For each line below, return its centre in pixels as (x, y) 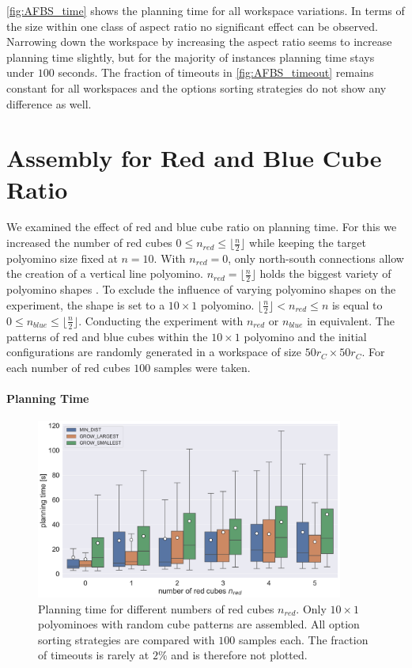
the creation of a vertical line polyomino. (105, 273)
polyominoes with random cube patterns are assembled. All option (199, 624)
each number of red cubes (68, 367)
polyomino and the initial (305, 336)
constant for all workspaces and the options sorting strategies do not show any (197, 87)
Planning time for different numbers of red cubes (156, 608)
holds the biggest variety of (325, 273)
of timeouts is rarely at (94, 655)
